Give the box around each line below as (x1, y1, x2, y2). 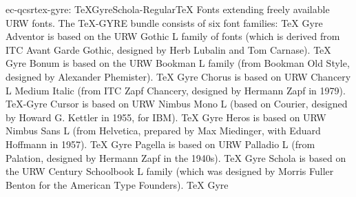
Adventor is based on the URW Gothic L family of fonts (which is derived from (6, 29, 340, 43)
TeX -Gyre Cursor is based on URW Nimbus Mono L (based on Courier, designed (6, 96, 348, 111)
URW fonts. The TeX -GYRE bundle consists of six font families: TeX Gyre (6, 15, 323, 30)
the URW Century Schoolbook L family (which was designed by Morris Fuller (6, 164, 334, 178)
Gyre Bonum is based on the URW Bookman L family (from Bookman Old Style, (6, 56, 350, 70)
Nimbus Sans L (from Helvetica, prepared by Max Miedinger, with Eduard (6, 123, 321, 138)
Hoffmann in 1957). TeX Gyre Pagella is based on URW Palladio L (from (6, 136, 315, 151)
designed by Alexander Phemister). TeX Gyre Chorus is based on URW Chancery (6, 69, 351, 83)
